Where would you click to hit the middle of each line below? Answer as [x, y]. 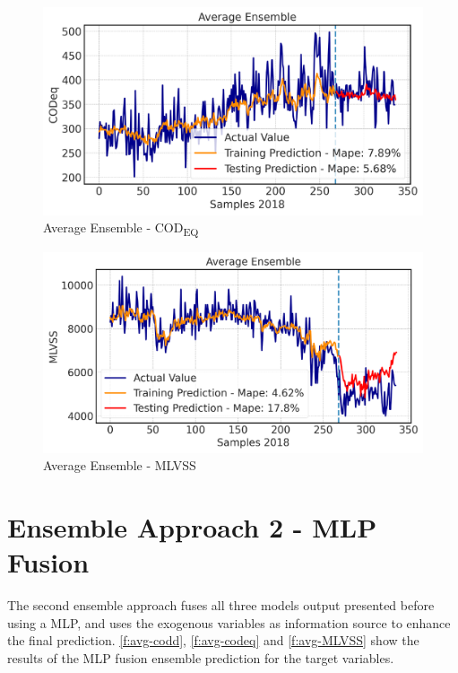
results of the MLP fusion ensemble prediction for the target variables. [201, 657]
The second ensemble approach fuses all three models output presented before [221, 605]
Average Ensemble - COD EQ [121, 229]
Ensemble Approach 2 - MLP [192, 526]
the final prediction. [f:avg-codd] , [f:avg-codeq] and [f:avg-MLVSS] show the [213, 640]
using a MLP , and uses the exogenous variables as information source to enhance [229, 622]
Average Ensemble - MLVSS [120, 465]
